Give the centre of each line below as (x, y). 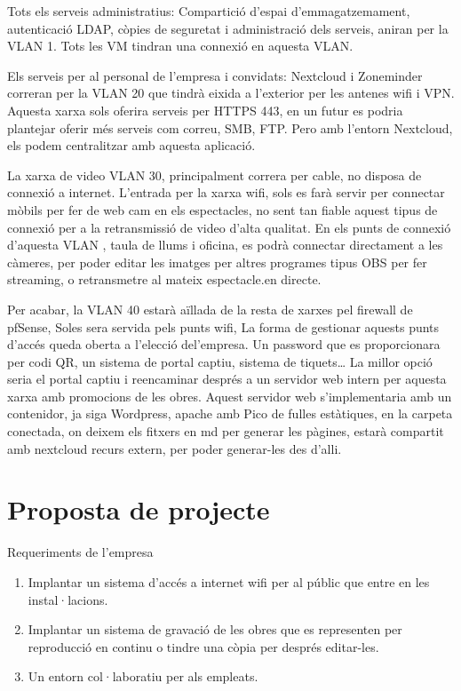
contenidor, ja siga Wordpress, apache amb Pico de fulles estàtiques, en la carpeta (230, 413)
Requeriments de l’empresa (80, 552)
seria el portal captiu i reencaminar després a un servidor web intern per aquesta (227, 379)
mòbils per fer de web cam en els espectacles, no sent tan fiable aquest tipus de (223, 209)
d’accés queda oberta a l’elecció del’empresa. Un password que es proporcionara (224, 344)
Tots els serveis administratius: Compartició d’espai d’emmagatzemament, (209, 11)
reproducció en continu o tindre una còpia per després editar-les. (203, 646)
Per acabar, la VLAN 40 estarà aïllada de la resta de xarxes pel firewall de (210, 309)
